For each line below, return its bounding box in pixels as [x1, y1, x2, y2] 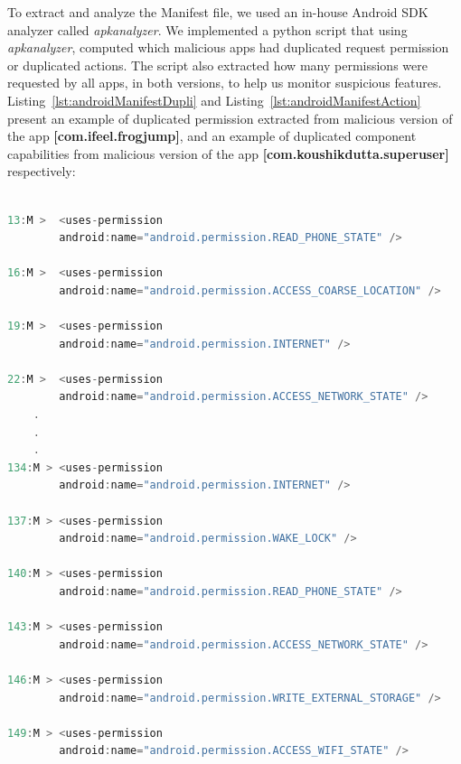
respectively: [7, 162, 76, 181]
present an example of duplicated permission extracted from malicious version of [7, 108, 453, 127]
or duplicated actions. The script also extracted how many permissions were [7, 55, 428, 74]
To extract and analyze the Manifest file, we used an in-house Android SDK [7, 3, 428, 21]
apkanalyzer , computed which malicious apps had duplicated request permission [7, 38, 449, 57]
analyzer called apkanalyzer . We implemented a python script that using [7, 20, 408, 39]
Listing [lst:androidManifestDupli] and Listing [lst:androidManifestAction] [7, 90, 421, 109]
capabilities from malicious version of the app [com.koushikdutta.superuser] [7, 144, 449, 163]
